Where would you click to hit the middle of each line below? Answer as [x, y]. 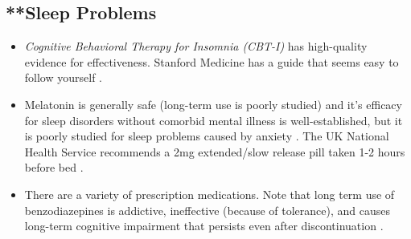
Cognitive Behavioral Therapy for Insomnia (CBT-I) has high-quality [196, 46]
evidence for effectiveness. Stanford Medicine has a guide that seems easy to [212, 61]
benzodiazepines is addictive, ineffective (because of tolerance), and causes [208, 210]
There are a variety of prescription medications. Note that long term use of [210, 194]
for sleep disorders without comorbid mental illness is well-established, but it [214, 120]
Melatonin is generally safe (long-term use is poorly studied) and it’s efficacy [213, 104]
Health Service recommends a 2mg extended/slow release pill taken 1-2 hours [215, 151]
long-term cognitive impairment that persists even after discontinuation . [204, 226]
